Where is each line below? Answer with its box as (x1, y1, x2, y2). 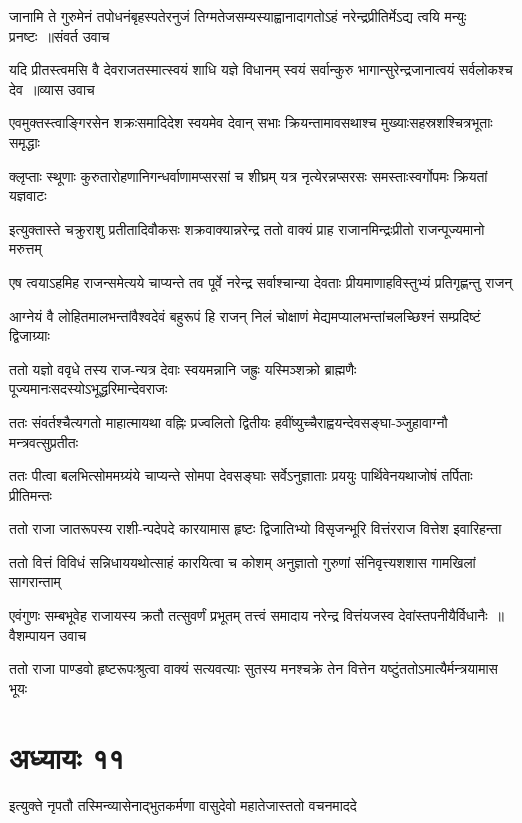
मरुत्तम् (9, 238, 42, 259)
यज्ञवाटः (9, 185, 47, 206)
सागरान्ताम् (9, 571, 61, 592)
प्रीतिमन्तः (9, 484, 52, 505)
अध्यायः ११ (9, 736, 125, 777)
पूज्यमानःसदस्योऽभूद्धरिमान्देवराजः (9, 378, 168, 399)
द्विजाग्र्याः (9, 325, 50, 346)
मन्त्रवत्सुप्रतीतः (9, 431, 79, 452)
